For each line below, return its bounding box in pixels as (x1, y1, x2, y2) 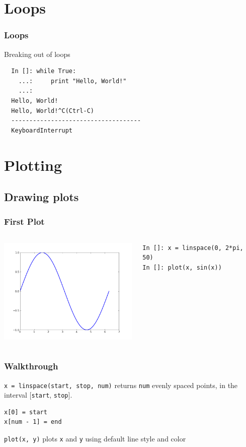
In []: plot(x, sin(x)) (142, 264, 222, 271)
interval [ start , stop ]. (4, 390, 72, 400)
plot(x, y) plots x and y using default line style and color (4, 433, 186, 444)
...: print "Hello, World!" (18, 77, 127, 85)
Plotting (4, 154, 62, 175)
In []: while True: (11, 68, 76, 75)
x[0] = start (4, 408, 47, 416)
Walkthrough (4, 360, 58, 372)
